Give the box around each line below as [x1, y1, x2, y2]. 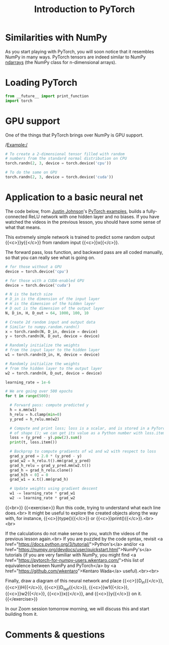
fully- [146, 208, 157, 214]
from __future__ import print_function [5, 93, 89, 99]
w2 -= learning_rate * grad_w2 [10, 495, 75, 500]
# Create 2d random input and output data [5, 319, 96, 325]
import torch [5, 98, 33, 103]
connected [5, 213, 28, 220]
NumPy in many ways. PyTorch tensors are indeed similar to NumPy [5, 54, 146, 60]
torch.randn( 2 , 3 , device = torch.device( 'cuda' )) [5, 175, 114, 180]
